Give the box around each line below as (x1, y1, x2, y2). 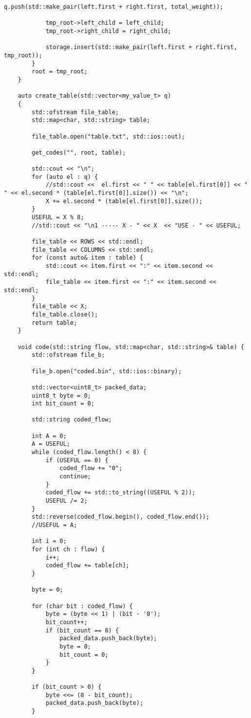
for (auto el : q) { (32, 173, 98, 180)
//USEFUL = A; (32, 522, 77, 528)
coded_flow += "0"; (59, 465, 123, 472)
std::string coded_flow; (32, 416, 112, 423)
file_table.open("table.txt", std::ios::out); (32, 133, 185, 140)
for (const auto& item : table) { (32, 254, 143, 262)
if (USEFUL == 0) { (45, 456, 108, 464)
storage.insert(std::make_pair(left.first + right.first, (45, 44, 237, 51)
